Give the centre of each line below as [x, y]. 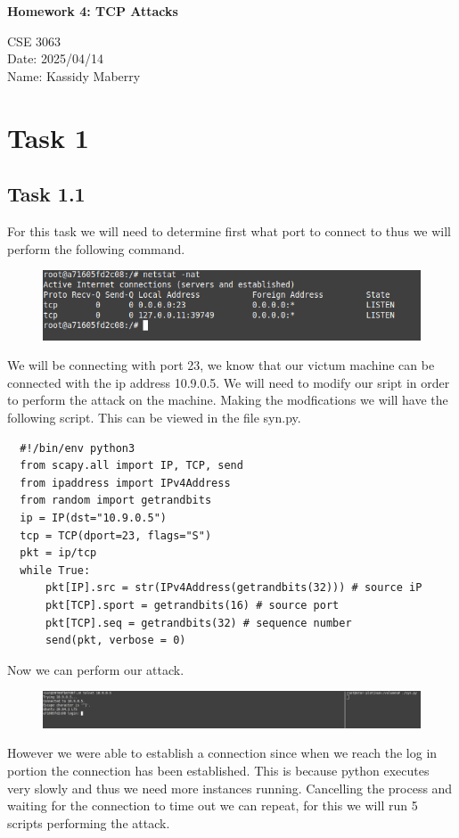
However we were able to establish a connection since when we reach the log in [222, 753]
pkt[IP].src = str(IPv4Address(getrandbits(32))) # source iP [234, 588]
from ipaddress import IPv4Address [125, 483]
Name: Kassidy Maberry [74, 75]
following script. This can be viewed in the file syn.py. [154, 418]
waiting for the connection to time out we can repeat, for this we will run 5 [213, 805]
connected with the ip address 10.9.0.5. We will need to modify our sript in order [229, 382]
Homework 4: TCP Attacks [93, 11]
